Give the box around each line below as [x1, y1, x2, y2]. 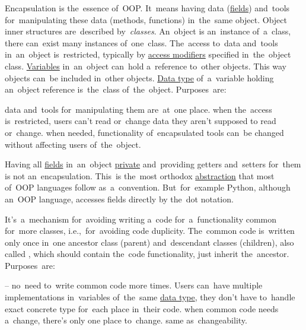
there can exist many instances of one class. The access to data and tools [5, 36, 278, 49]
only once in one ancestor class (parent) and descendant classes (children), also [5, 236, 294, 248]
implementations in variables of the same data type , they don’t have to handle [5, 291, 295, 303]
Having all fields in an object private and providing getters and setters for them [5, 158, 301, 170]
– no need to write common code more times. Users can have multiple [5, 279, 263, 291]
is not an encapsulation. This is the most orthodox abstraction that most [5, 169, 275, 182]
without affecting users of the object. [5, 138, 141, 150]
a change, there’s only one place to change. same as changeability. [5, 314, 247, 326]
